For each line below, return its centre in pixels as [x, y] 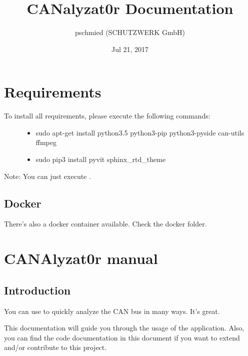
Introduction [37, 290]
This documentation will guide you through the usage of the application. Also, [124, 328]
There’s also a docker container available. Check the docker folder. [105, 224]
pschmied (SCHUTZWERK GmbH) [130, 32]
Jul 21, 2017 [130, 49]
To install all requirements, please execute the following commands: [107, 116]
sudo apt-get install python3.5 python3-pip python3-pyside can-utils [140, 132]
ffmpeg [46, 142]
